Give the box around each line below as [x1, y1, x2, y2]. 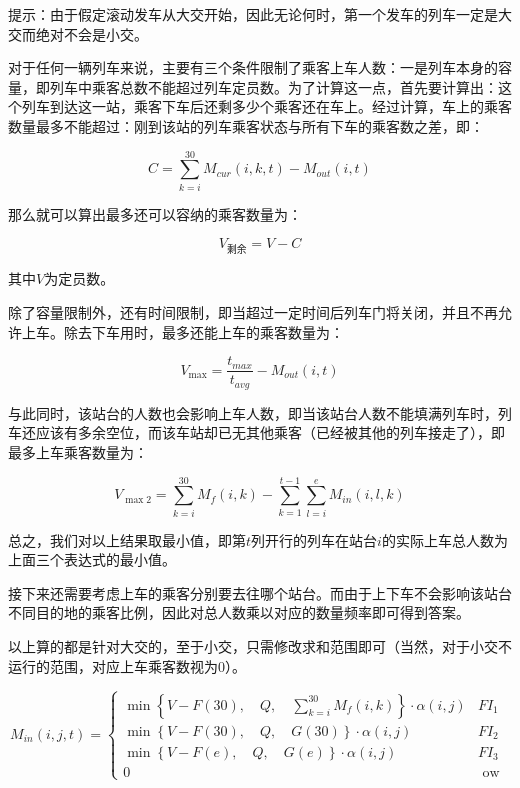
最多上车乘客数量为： [8, 441, 148, 462]
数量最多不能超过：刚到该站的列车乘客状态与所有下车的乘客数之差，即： [8, 115, 484, 136]
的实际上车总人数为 [381, 529, 508, 550]
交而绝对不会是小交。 [8, 23, 148, 44]
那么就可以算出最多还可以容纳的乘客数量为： [8, 203, 302, 224]
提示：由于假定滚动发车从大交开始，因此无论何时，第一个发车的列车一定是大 [8, 4, 512, 24]
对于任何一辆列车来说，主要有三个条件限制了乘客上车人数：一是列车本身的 [8, 57, 498, 78]
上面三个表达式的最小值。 [8, 549, 176, 570]
